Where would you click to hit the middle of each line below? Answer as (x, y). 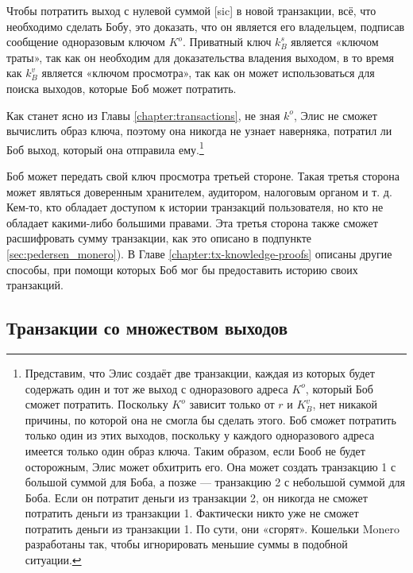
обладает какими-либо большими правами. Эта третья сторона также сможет (192, 222)
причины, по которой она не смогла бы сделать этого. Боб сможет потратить (210, 419)
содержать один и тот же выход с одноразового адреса (156, 388)
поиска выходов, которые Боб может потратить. (122, 88)
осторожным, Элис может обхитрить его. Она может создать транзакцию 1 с (210, 466)
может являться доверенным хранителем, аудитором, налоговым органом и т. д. (199, 191)
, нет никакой (345, 404)
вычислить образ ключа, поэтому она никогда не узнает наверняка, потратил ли (199, 131)
